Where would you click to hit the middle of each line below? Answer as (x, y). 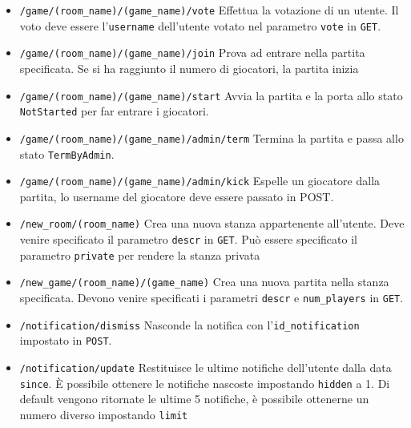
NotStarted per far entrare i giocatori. (114, 111)
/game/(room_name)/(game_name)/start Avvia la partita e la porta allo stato (211, 95)
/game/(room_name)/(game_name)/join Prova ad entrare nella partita (192, 52)
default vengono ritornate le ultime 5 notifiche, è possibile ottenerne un (194, 399)
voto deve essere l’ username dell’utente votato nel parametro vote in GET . (200, 25)
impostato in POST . (66, 340)
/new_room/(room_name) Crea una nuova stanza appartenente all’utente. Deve (212, 223)
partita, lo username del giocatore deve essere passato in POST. (177, 196)
